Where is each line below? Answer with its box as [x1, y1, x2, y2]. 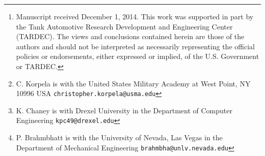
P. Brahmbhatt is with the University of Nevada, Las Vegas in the [16, 132, 223, 143]
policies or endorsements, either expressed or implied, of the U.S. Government [16, 51, 259, 61]
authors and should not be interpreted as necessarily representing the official [16, 41, 255, 51]
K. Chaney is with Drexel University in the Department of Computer [16, 105, 232, 115]
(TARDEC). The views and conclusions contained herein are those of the [16, 31, 245, 42]
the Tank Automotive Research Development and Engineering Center [16, 21, 233, 32]
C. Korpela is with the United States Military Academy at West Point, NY [16, 78, 251, 88]
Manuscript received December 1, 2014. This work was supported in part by [16, 11, 254, 21]
